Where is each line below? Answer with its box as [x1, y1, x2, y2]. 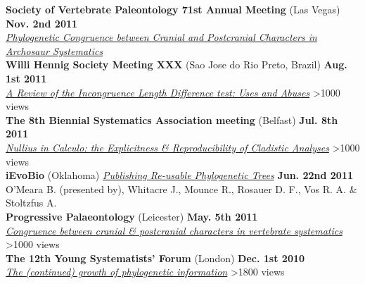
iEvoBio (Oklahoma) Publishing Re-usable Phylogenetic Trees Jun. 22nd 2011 [6, 168, 353, 183]
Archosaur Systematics [6, 43, 103, 58]
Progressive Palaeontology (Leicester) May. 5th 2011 [6, 209, 258, 223]
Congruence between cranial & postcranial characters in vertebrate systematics [6, 223, 342, 237]
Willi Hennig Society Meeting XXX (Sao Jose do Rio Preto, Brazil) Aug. [6, 57, 347, 72]
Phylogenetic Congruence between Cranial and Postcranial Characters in [6, 30, 317, 44]
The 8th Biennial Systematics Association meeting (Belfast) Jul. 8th [6, 112, 338, 127]
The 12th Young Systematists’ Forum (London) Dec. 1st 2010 [6, 250, 305, 265]
